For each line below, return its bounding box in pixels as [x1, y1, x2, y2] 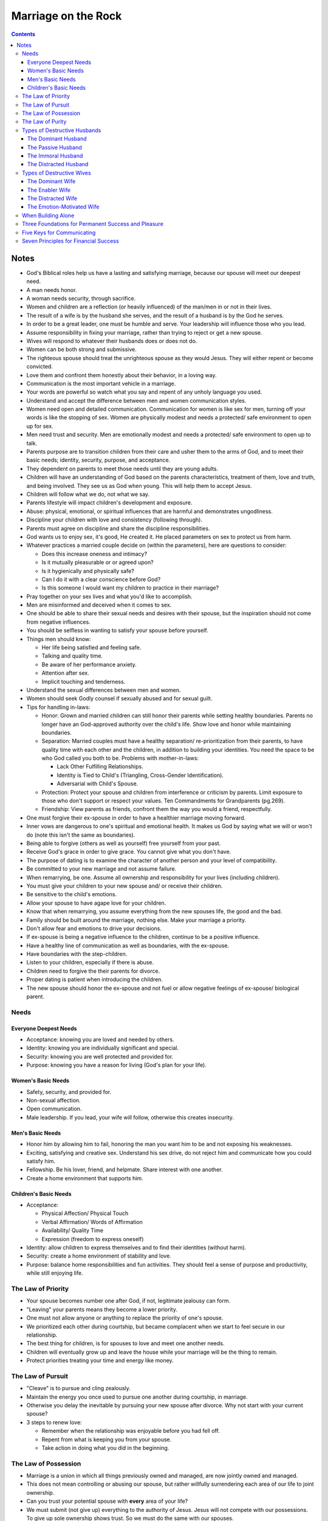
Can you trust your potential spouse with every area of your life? [26, 1497, 188, 1505]
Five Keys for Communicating [22, 229, 96, 236]
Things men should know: [26, 635, 91, 642]
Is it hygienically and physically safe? [41, 567, 135, 574]
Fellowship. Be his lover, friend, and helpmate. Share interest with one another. [26, 1166, 223, 1174]
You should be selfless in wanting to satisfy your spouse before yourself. [26, 627, 209, 634]
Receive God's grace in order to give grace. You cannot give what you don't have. [26, 848, 231, 855]
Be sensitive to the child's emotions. [26, 891, 117, 898]
